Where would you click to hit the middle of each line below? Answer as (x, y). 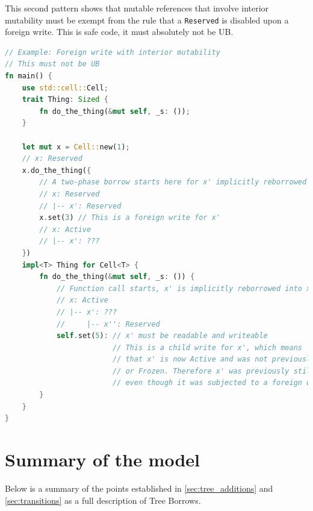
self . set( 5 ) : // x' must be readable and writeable (162, 336)
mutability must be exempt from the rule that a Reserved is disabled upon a (147, 20)
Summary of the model (103, 459)
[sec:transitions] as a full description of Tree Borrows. (103, 500)
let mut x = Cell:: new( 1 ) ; (76, 147)
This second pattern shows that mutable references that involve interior (137, 8)
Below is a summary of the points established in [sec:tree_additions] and (139, 488)
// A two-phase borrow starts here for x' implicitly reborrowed (173, 182)
